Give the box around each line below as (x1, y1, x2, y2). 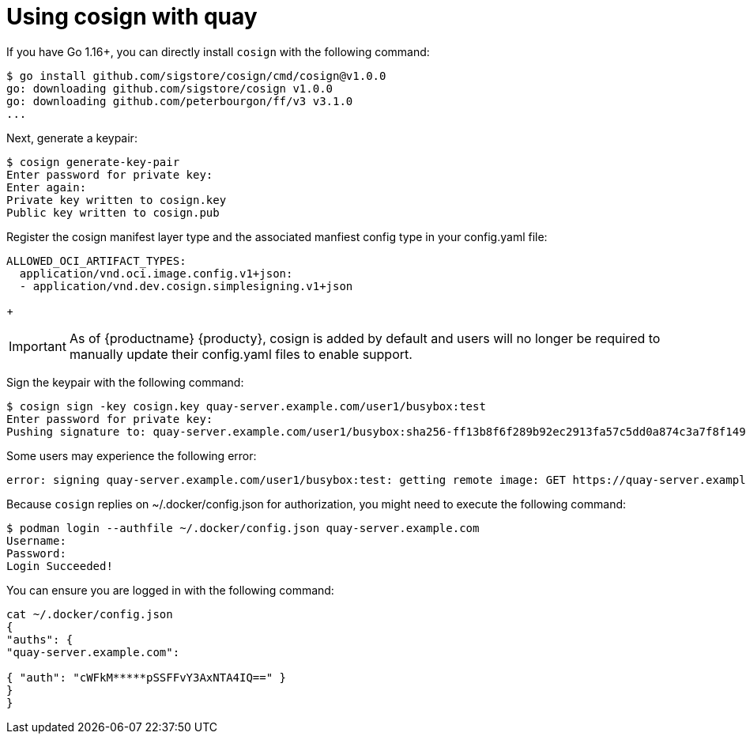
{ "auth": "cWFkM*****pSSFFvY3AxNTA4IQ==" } (6, 670, 287, 684)
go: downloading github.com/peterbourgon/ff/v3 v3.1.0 (6, 94, 353, 108)
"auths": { (6, 632, 73, 646)
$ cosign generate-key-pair (6, 155, 180, 168)
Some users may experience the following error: (6, 448, 257, 462)
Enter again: (6, 180, 87, 194)
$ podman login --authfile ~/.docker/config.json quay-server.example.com (6, 521, 480, 534)
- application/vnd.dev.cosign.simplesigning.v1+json (19, 279, 353, 293)
